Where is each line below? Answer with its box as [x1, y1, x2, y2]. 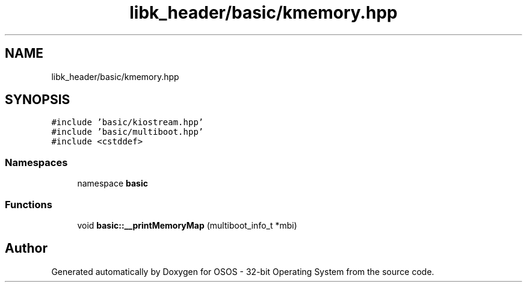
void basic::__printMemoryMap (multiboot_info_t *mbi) [77, 220, 297, 230]
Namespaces [5, 156, 68, 168]
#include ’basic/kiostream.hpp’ [51, 117, 204, 128]
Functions [5, 198, 52, 211]
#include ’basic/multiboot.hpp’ [51, 127, 204, 137]
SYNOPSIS [5, 92, 70, 108]
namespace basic [77, 178, 148, 189]
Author [5, 241, 48, 256]
